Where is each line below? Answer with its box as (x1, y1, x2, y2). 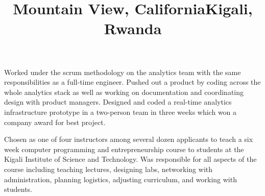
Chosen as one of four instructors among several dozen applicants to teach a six (4, 134, 253, 144)
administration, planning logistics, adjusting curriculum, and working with (4, 174, 237, 184)
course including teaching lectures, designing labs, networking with (4, 163, 213, 174)
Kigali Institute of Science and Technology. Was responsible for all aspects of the (4, 154, 257, 164)
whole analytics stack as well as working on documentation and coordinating (4, 86, 244, 97)
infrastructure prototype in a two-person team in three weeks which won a (4, 106, 237, 117)
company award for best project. (4, 116, 106, 127)
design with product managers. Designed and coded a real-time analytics (4, 96, 232, 107)
